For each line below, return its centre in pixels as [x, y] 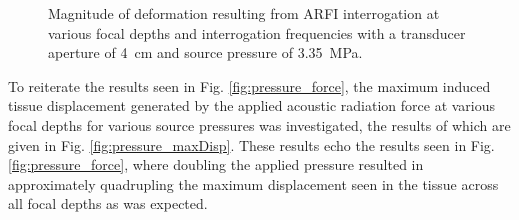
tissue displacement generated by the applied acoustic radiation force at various [252, 105]
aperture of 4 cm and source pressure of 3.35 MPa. [205, 52]
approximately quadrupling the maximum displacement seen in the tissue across [253, 183]
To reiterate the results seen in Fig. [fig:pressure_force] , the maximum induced [249, 85]
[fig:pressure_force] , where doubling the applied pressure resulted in [216, 164]
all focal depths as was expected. [108, 203]
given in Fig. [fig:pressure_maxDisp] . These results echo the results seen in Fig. [251, 144]
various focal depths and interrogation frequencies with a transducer [257, 32]
